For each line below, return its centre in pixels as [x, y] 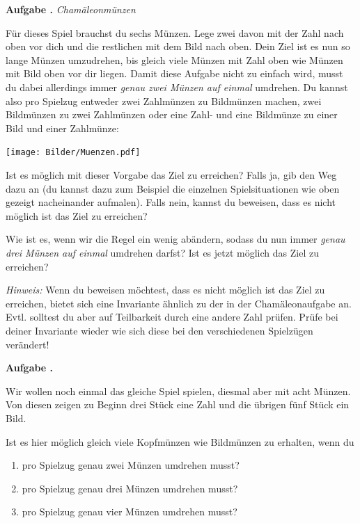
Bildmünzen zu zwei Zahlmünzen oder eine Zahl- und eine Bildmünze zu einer [172, 114]
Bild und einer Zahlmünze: [62, 128]
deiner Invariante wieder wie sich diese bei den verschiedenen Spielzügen [159, 330]
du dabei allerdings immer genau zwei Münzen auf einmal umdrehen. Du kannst [177, 87]
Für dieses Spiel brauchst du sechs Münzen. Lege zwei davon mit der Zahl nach [175, 32]
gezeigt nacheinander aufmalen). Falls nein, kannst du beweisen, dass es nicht [171, 202]
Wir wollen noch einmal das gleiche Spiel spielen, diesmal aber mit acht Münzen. [178, 391]
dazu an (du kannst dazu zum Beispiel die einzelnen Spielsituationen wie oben [173, 188]
